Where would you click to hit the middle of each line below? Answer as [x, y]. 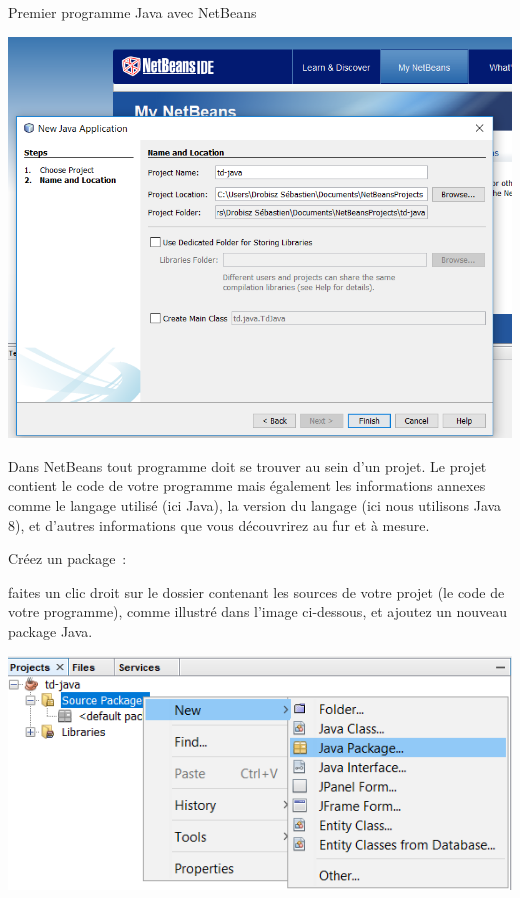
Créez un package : [67, 558]
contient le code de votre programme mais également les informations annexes [247, 485]
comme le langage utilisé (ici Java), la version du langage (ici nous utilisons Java [255, 504]
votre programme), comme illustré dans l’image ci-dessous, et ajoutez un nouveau [258, 611]
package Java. [50, 630]
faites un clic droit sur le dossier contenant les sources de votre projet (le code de [256, 591]
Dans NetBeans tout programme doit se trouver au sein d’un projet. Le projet [247, 465]
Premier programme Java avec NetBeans [132, 12]
